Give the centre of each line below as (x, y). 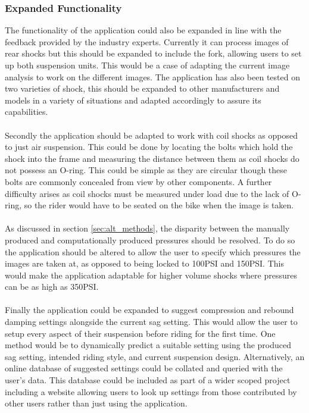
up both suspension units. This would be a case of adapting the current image (147, 65)
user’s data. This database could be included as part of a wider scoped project (148, 380)
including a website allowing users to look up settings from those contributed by (151, 391)
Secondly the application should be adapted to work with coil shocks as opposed (151, 135)
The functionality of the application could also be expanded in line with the (143, 30)
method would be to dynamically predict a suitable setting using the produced (148, 345)
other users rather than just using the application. (96, 403)
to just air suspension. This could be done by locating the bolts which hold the (149, 147)
